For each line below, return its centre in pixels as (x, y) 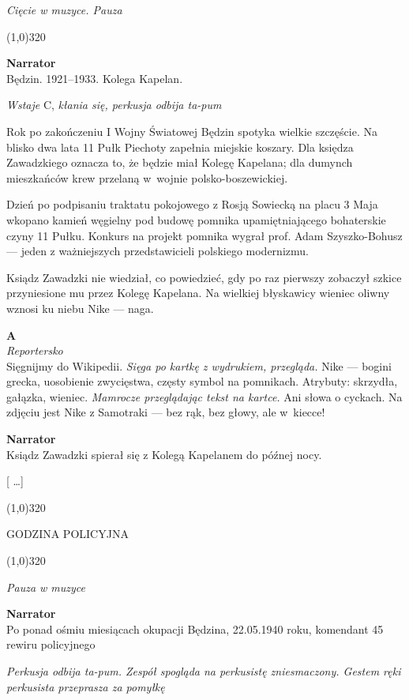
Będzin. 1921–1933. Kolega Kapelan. (95, 78)
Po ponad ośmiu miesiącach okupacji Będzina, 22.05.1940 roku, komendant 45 (195, 628)
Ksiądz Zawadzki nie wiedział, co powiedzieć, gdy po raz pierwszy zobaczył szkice (204, 277)
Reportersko (35, 350)
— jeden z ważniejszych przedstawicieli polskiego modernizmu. (158, 251)
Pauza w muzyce (46, 587)
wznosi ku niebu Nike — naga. (80, 308)
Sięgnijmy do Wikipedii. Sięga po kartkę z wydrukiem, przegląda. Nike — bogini (199, 365)
